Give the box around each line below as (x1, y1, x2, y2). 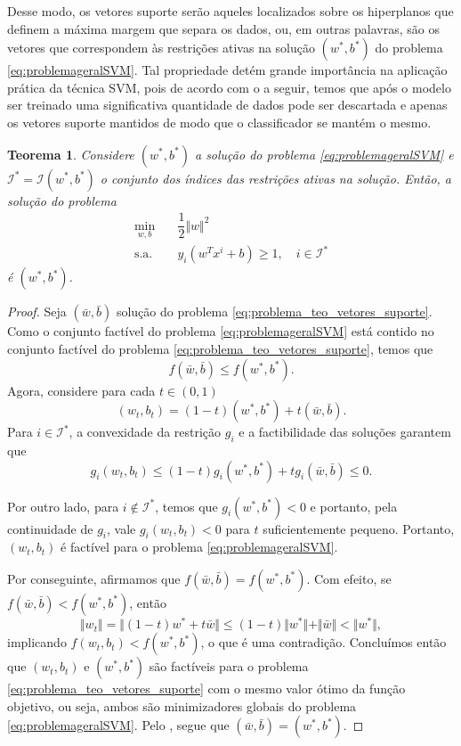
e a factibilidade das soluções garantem (239, 422, 451, 441)
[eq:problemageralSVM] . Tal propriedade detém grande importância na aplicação (7, 61, 448, 79)
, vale (106, 519, 136, 537)
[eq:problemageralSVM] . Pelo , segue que (7, 716, 230, 734)
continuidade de (7, 519, 93, 537)
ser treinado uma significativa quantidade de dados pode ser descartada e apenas (7, 95, 448, 114)
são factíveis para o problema (149, 657, 309, 676)
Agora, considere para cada (7, 381, 156, 399)
